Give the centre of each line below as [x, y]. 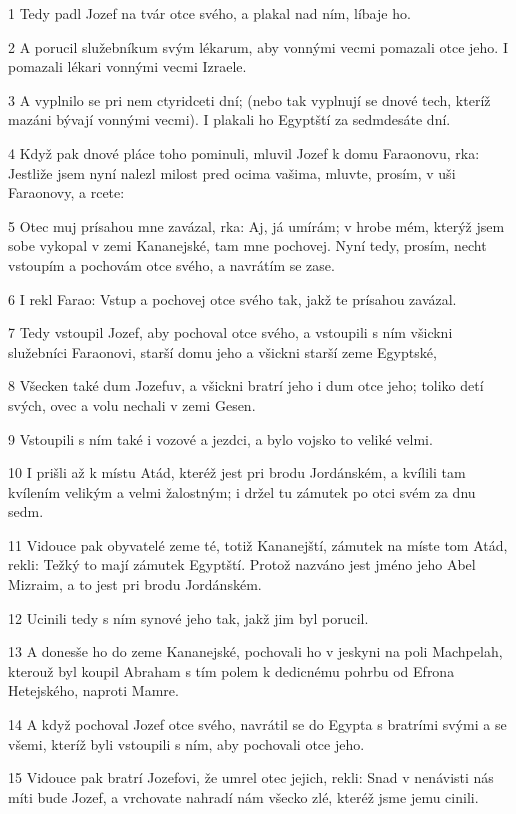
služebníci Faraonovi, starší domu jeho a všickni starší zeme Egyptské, [222, 351]
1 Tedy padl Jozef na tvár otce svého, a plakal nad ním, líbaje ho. [209, 13]
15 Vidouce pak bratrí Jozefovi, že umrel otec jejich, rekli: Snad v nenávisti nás [251, 777]
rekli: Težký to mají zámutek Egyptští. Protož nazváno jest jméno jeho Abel [242, 564]
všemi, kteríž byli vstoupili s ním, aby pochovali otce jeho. [186, 743]
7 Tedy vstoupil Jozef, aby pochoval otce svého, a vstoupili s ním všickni [230, 332]
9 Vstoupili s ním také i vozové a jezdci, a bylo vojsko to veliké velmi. [220, 438]
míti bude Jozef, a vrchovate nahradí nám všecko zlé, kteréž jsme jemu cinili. [243, 796]
